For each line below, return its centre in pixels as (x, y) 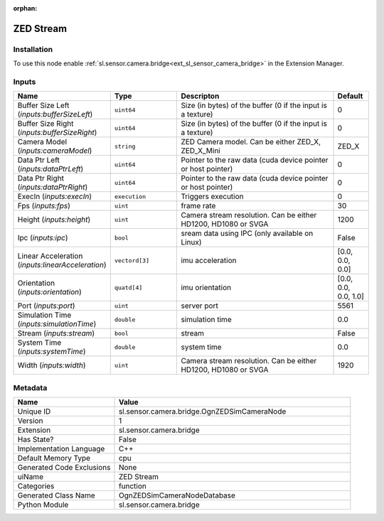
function (133, 486)
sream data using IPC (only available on (247, 233)
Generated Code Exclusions (64, 468)
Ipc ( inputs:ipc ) (43, 238)
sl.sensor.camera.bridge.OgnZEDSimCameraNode (202, 412)
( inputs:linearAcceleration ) (62, 265)
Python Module (43, 505)
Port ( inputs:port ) (46, 306)
